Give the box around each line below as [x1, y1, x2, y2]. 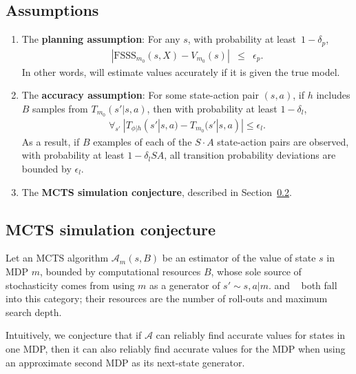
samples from [32, 101, 88, 115]
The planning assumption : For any [21, 32, 180, 46]
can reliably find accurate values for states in [156, 328, 346, 342]
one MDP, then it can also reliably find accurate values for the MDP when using [6, 341, 346, 355]
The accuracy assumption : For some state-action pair [21, 88, 259, 102]
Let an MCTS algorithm [6, 250, 109, 265]
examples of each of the [93, 134, 192, 148]
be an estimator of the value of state [162, 250, 316, 265]
